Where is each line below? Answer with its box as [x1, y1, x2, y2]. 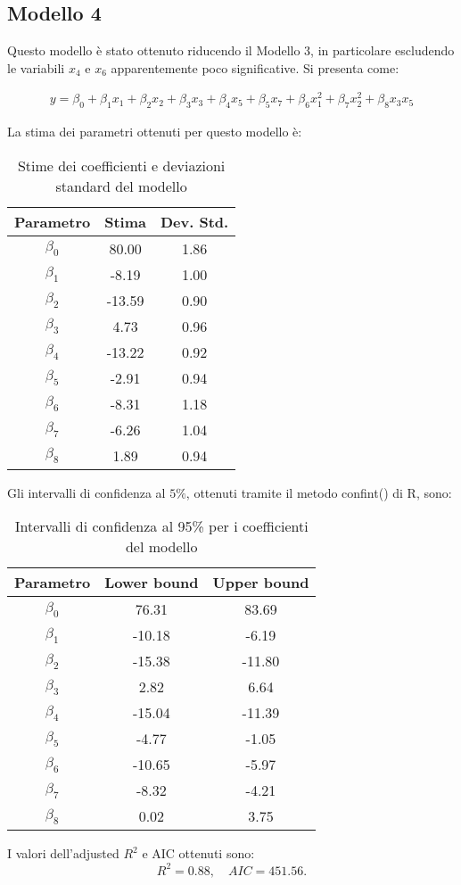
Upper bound [212, 572, 309, 593]
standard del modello [55, 175, 187, 196]
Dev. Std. [161, 211, 229, 232]
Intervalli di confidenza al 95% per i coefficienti [14, 516, 309, 537]
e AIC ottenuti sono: [142, 844, 255, 863]
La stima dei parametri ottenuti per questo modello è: [7, 122, 302, 141]
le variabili [7, 58, 65, 77]
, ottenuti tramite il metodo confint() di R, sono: [185, 483, 452, 501]
